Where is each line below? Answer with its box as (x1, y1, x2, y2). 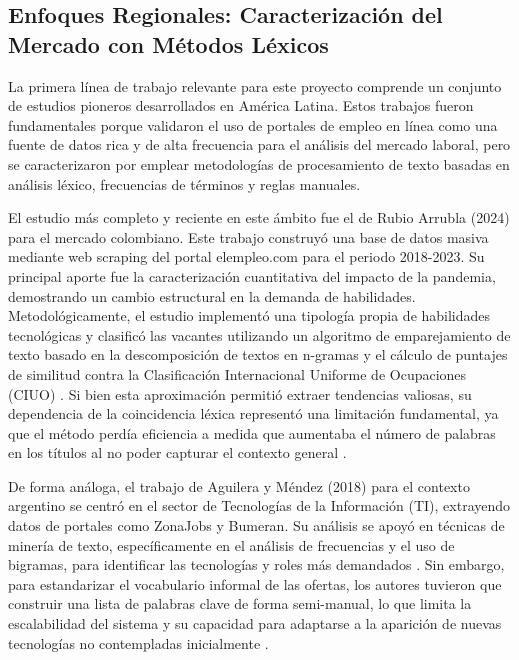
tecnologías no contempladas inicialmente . (8, 632, 269, 653)
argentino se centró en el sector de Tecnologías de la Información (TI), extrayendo (8, 495, 511, 516)
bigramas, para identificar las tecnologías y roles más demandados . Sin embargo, (8, 554, 505, 575)
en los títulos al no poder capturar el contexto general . (8, 442, 347, 463)
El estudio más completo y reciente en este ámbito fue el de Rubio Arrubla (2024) (8, 207, 510, 228)
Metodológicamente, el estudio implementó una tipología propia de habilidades (8, 305, 491, 326)
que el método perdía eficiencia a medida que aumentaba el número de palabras (8, 422, 496, 443)
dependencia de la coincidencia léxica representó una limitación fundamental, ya (8, 403, 499, 424)
